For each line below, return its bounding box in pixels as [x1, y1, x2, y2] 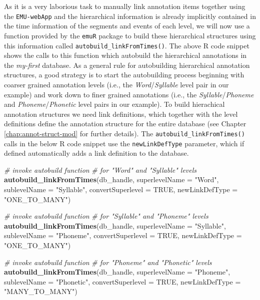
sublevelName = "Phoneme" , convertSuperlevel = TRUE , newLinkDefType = [4, 230, 242, 241]
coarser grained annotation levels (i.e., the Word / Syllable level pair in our [4, 79, 229, 89]
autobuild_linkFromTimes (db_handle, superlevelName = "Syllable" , [4, 220, 226, 231]
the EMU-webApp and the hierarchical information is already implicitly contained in [4, 10, 256, 21]
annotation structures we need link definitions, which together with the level [4, 108, 238, 119]
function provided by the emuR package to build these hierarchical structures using [4, 30, 256, 40]
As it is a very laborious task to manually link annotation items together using [4, 1, 245, 11]
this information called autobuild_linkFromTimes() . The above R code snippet [4, 40, 249, 50]
